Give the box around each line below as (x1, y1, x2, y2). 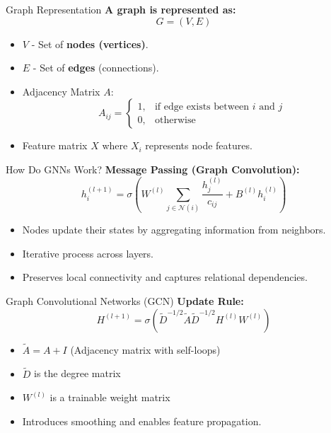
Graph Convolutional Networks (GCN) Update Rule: (6, 294, 244, 308)
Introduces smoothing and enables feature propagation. (22, 413, 262, 428)
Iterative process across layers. (22, 246, 154, 260)
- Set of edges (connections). (33, 60, 159, 75)
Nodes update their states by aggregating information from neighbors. (22, 222, 326, 237)
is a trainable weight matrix (50, 390, 170, 405)
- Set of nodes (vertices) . (31, 36, 149, 51)
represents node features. (145, 138, 252, 153)
